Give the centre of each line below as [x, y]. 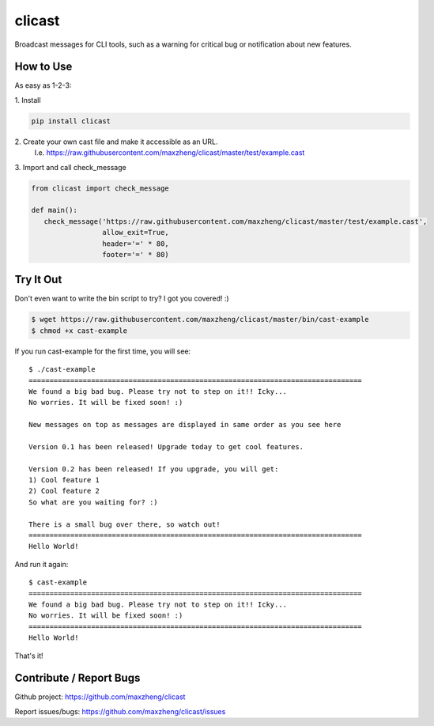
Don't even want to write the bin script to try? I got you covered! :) [122, 299]
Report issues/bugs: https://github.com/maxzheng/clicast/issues [120, 711]
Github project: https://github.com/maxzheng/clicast [100, 697]
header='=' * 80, [135, 244]
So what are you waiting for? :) [93, 502]
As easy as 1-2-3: [43, 85]
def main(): [55, 210]
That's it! [29, 656]
